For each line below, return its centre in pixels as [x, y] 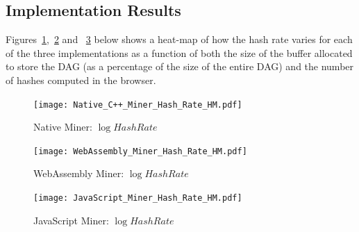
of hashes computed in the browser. [81, 80]
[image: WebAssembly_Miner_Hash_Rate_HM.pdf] [140, 151]
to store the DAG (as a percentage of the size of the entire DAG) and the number [180, 66]
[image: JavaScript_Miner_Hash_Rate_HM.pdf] [138, 198]
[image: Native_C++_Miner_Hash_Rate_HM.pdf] [138, 105]
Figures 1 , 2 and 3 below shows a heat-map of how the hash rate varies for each [179, 39]
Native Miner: [63, 127]
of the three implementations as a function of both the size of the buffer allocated [179, 52]
